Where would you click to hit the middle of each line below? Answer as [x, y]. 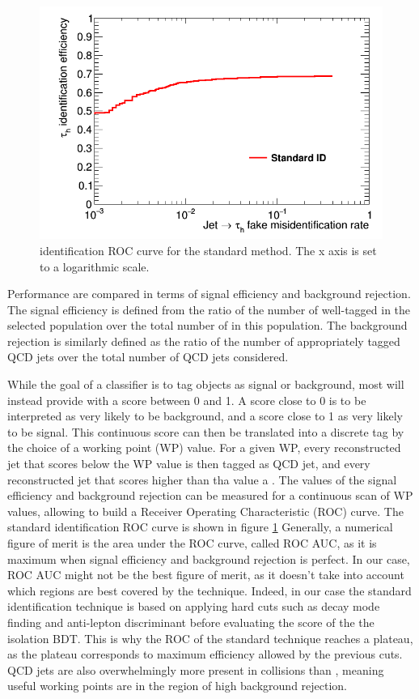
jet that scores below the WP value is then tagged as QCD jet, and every [189, 464]
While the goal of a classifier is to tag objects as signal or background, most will [206, 384]
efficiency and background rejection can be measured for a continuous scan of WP [210, 495]
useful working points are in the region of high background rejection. [178, 686]
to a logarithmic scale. [95, 266]
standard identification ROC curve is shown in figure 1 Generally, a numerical [200, 527]
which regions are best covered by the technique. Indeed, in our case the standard [209, 590]
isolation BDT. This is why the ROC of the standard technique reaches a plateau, [210, 638]
